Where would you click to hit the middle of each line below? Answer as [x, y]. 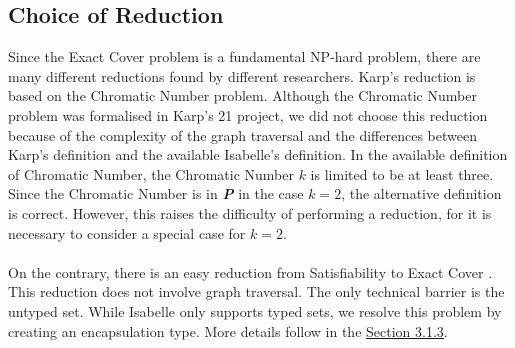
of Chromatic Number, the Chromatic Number [151, 173]
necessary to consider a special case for [127, 232]
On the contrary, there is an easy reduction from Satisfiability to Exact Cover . [250, 271]
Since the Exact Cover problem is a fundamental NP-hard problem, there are [244, 56]
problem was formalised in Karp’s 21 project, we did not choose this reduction [248, 114]
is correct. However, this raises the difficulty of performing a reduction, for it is [250, 212]
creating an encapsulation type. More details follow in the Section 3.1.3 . [228, 330]
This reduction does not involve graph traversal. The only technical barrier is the [256, 291]
